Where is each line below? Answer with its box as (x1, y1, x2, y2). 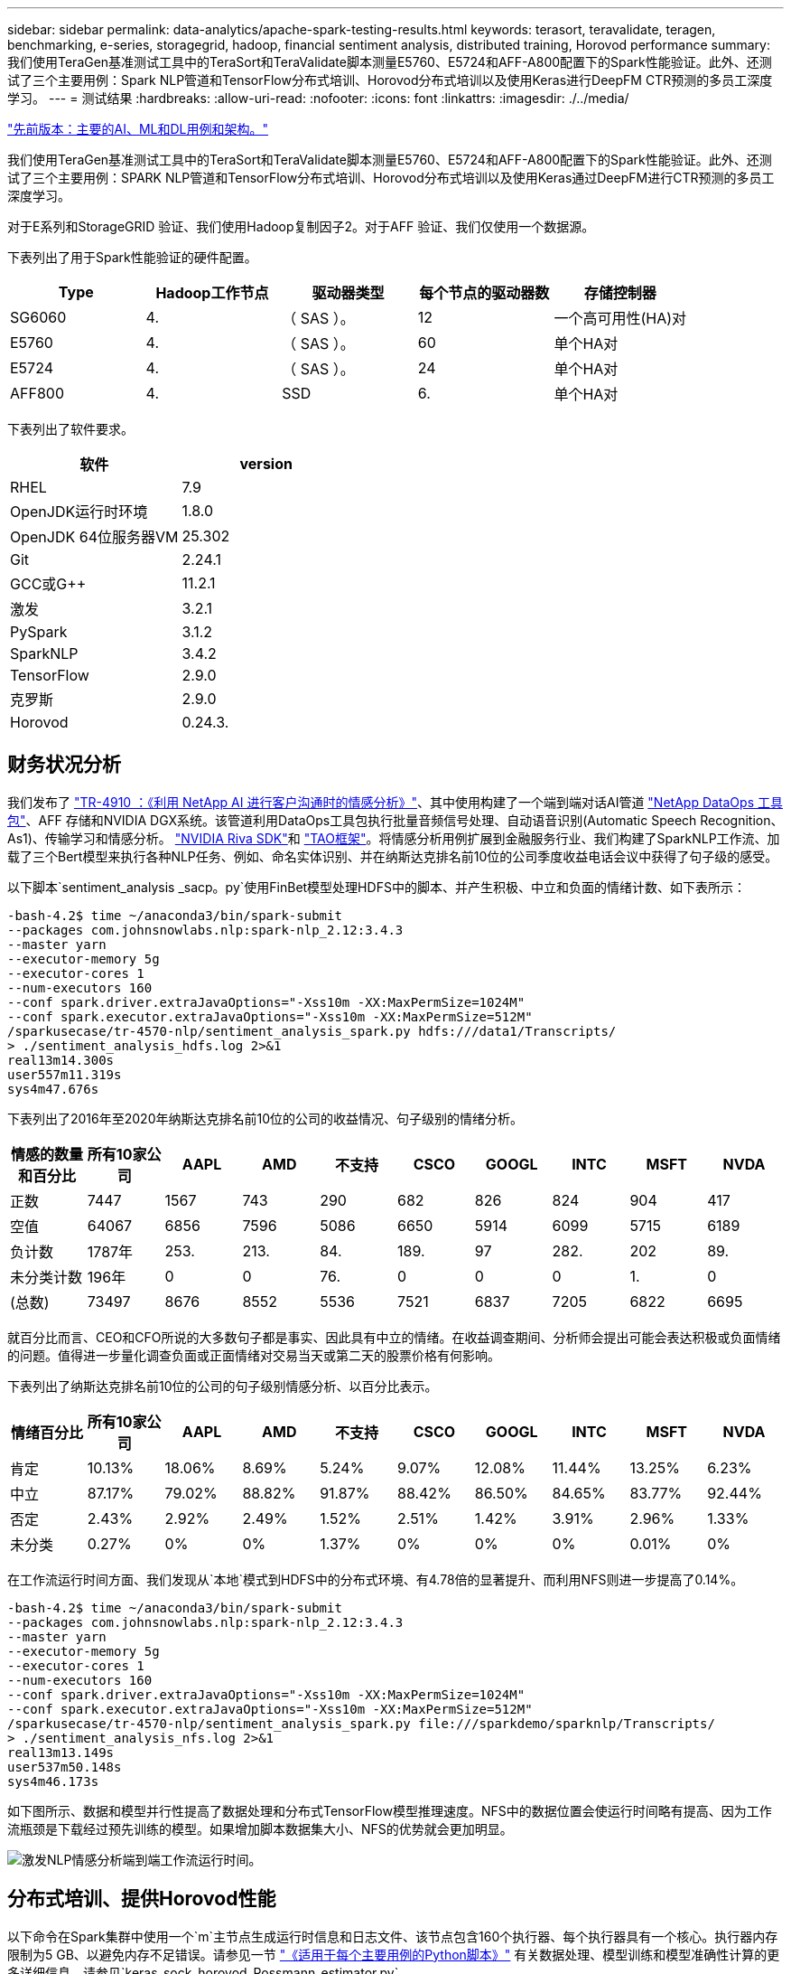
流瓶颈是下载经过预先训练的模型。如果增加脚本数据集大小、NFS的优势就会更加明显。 (7, 1820, 513, 1837)
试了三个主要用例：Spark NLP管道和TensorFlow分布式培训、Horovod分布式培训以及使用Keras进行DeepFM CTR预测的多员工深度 (7, 72, 773, 88)
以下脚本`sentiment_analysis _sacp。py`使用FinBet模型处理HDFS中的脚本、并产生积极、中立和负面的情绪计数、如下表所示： (7, 879, 746, 895)
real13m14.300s (7, 1052, 115, 1067)
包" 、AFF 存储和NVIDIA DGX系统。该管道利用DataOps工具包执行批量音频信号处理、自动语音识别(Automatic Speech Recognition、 (7, 812, 784, 828)
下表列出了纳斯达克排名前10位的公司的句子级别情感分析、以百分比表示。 (7, 1377, 438, 1394)
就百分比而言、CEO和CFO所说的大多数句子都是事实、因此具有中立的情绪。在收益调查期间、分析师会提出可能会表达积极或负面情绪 (7, 1329, 781, 1345)
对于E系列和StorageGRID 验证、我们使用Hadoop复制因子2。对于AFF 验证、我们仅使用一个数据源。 (7, 219, 595, 234)
